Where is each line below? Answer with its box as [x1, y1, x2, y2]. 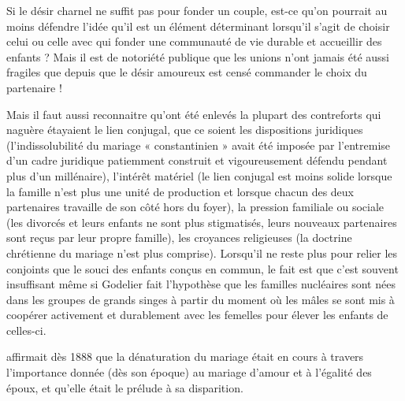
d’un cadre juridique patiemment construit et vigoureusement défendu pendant [6, 152, 388, 169]
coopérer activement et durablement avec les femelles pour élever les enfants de [6, 306, 388, 323]
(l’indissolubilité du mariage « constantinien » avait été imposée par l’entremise [6, 136, 391, 153]
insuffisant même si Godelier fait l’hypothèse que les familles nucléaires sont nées [6, 276, 396, 292]
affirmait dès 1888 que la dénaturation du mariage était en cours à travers [6, 348, 364, 365]
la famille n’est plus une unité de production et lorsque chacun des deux [6, 183, 355, 199]
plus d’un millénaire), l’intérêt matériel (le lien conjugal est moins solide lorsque [6, 167, 392, 184]
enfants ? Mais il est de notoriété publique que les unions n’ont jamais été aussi [6, 48, 389, 65]
